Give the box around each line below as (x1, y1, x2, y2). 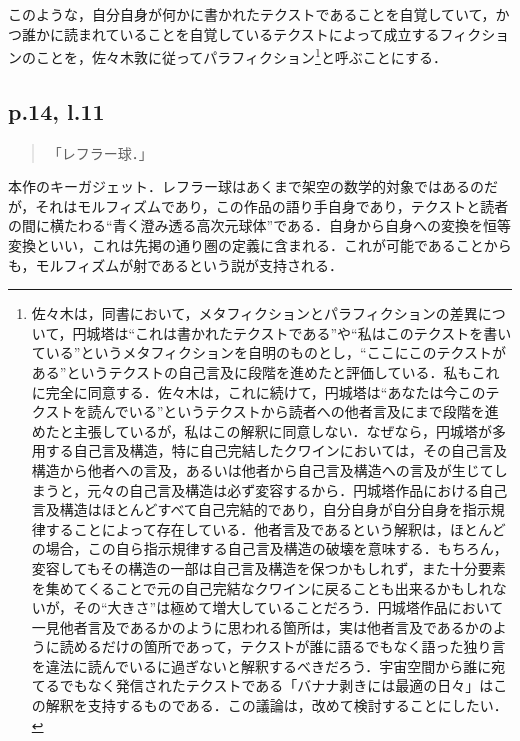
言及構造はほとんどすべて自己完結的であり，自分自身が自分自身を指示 (31, 499, 491, 520)
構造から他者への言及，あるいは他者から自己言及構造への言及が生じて (31, 459, 494, 480)
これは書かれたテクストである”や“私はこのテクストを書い (135, 322, 512, 343)
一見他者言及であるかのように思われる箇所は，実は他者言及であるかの (31, 616, 493, 637)
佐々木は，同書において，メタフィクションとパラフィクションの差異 (31, 303, 478, 324)
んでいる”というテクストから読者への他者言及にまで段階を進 (101, 401, 499, 422)
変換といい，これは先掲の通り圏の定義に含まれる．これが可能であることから (8, 235, 512, 256)
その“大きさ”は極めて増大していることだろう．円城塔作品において (72, 597, 504, 618)
